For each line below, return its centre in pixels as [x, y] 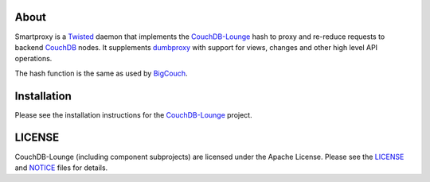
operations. [33, 59]
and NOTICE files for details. [61, 168]
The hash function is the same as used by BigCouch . [101, 73]
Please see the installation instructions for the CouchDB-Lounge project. [133, 114]
